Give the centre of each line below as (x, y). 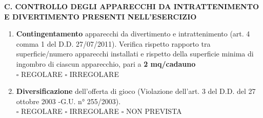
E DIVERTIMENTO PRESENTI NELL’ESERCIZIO (100, 16)
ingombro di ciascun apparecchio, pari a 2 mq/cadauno (106, 63)
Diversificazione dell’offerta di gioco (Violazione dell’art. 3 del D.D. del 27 (136, 91)
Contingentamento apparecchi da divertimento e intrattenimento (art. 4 (133, 34)
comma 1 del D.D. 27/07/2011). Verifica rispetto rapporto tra (113, 43)
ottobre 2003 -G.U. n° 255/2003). (68, 101)
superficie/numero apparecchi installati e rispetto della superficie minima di (135, 54)
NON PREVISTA (154, 111)
